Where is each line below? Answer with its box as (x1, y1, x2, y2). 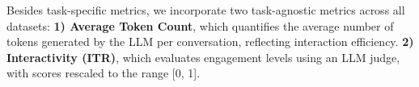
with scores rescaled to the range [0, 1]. (6, 64, 201, 81)
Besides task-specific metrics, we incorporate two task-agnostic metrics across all (6, 2, 405, 18)
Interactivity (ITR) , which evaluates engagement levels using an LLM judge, (6, 48, 400, 65)
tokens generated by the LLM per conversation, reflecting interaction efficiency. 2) (6, 33, 414, 50)
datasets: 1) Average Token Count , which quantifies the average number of (6, 17, 394, 34)
